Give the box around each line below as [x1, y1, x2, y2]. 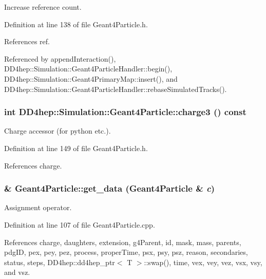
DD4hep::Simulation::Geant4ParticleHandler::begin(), [4, 63, 173, 74]
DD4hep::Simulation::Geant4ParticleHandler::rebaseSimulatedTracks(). [4, 83, 227, 94]
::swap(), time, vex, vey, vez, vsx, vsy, [144, 256, 262, 267]
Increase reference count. [4, 2, 82, 12]
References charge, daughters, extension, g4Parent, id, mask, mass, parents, [4, 236, 241, 247]
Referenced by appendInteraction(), [4, 53, 116, 64]
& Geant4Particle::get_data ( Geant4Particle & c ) [4, 182, 215, 195]
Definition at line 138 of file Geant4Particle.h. [4, 18, 148, 29]
